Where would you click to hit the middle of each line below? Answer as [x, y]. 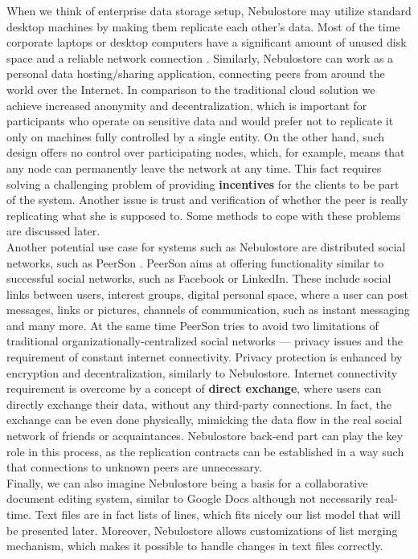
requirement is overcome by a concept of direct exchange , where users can [194, 388]
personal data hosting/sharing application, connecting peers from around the [196, 73]
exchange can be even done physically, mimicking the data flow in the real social [205, 420]
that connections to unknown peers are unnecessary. [135, 467]
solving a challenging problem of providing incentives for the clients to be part [203, 184]
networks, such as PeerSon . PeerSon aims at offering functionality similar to [195, 262]
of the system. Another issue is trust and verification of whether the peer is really [207, 200]
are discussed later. [53, 231]
